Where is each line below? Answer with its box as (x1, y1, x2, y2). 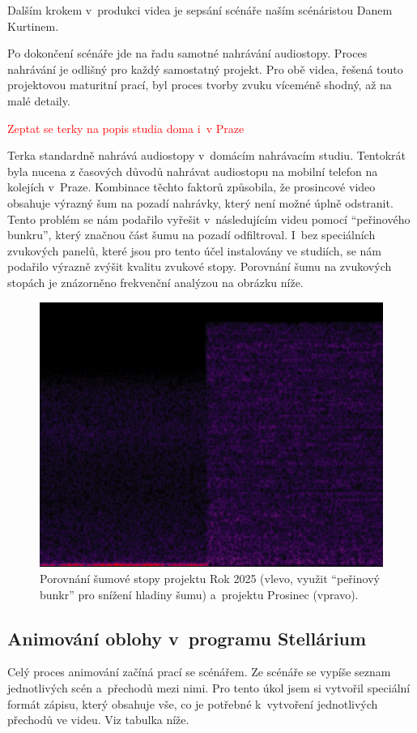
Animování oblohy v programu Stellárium (7, 625, 367, 650)
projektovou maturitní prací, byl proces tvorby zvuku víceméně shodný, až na (7, 76, 392, 93)
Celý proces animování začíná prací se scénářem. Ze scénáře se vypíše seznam (7, 663, 391, 680)
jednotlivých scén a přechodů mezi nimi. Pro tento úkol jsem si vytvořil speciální (7, 679, 411, 696)
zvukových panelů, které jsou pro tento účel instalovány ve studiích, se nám (7, 242, 381, 259)
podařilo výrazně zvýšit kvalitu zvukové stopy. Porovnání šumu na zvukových (7, 258, 392, 275)
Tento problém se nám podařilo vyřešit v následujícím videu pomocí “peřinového (7, 210, 411, 227)
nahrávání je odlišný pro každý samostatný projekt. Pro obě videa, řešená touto (7, 60, 403, 77)
